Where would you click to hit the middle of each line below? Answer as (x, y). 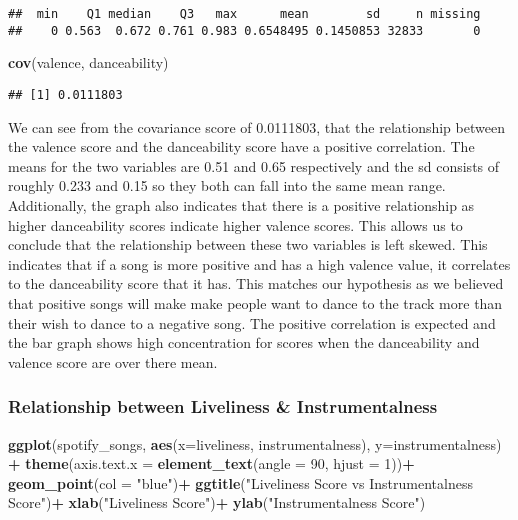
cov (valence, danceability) (88, 62)
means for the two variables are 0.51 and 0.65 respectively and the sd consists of (254, 165)
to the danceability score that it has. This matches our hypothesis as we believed (256, 283)
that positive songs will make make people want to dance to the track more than (255, 302)
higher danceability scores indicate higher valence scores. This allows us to (235, 224)
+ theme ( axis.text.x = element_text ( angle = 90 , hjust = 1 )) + (211, 463)
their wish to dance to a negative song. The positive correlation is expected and (252, 322)
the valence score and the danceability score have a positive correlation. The (241, 146)
